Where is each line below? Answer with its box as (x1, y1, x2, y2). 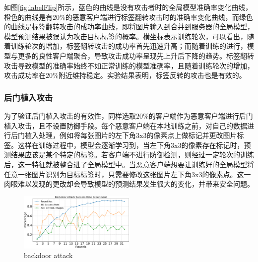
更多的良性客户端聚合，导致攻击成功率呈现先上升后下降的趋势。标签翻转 (17, 50, 254, 61)
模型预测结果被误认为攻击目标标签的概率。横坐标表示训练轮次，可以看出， (4, 31, 247, 41)
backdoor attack (24, 250, 73, 261)
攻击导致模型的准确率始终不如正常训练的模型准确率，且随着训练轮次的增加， (4, 60, 254, 70)
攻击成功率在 (4, 70, 46, 80)
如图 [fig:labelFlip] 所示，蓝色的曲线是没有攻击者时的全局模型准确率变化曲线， (4, 2, 253, 12)
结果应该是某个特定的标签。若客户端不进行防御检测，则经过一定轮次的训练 (10, 149, 254, 160)
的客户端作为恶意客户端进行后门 (148, 110, 253, 121)
